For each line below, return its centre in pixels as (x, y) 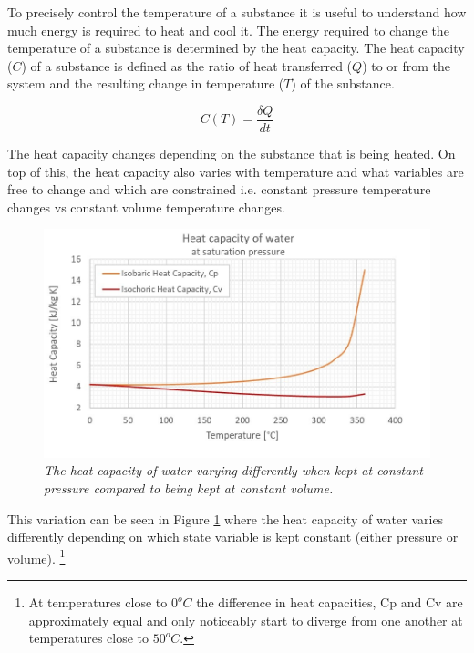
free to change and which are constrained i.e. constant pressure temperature (219, 189)
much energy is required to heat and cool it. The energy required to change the (228, 30)
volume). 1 (36, 556)
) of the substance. (343, 83)
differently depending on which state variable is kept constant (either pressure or (233, 537)
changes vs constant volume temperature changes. (146, 207)
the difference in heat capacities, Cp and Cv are (330, 602)
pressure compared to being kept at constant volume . (189, 488)
